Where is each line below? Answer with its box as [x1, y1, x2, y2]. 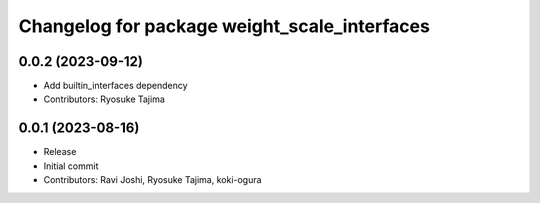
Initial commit [43, 160, 99, 172]
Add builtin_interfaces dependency [43, 80, 189, 92]
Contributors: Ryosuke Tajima [43, 93, 165, 105]
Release [43, 146, 77, 158]
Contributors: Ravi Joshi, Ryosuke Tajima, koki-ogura [43, 174, 262, 186]
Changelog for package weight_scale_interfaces [18, 15, 430, 37]
